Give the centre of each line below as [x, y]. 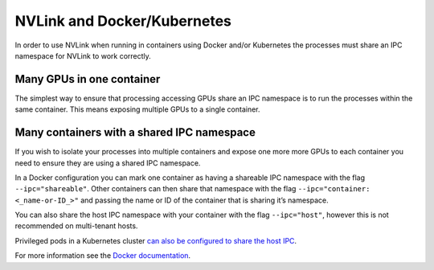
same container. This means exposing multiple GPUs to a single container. [137, 109]
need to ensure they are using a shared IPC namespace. [108, 163]
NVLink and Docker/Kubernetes [123, 21]
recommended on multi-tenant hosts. [76, 226]
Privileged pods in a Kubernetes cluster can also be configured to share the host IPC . [156, 240]
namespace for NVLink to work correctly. [83, 55]
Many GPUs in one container [88, 79]
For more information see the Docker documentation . [103, 256]
